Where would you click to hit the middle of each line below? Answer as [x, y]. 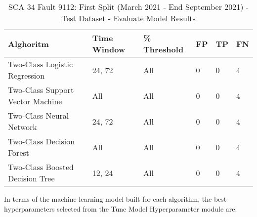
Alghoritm [28, 43]
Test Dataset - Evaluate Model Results [128, 18]
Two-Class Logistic [41, 64]
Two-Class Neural [39, 115]
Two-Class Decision [42, 141]
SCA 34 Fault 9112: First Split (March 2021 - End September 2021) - [128, 7]
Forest [19, 152]
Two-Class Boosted [41, 167]
